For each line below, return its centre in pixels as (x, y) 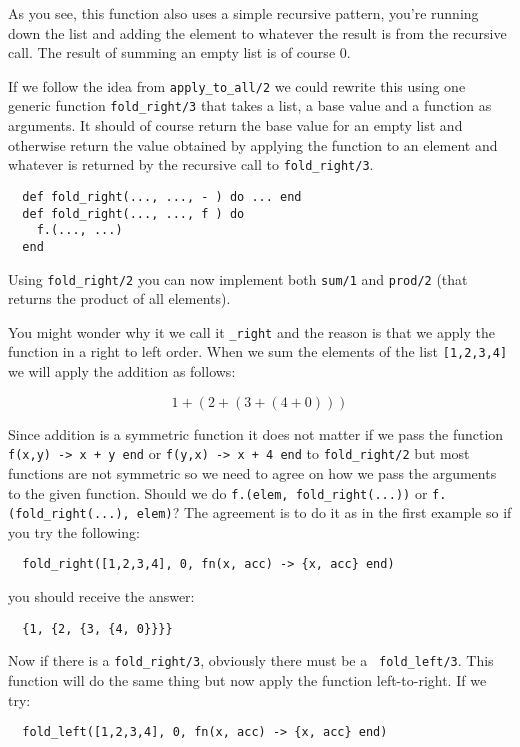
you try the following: (74, 531)
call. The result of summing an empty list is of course (172, 52)
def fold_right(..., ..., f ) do (133, 213)
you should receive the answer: (101, 596)
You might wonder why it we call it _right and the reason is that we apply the (251, 331)
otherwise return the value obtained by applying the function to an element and (253, 144)
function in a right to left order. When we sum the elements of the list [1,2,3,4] (258, 351)
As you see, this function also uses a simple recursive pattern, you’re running (243, 13)
